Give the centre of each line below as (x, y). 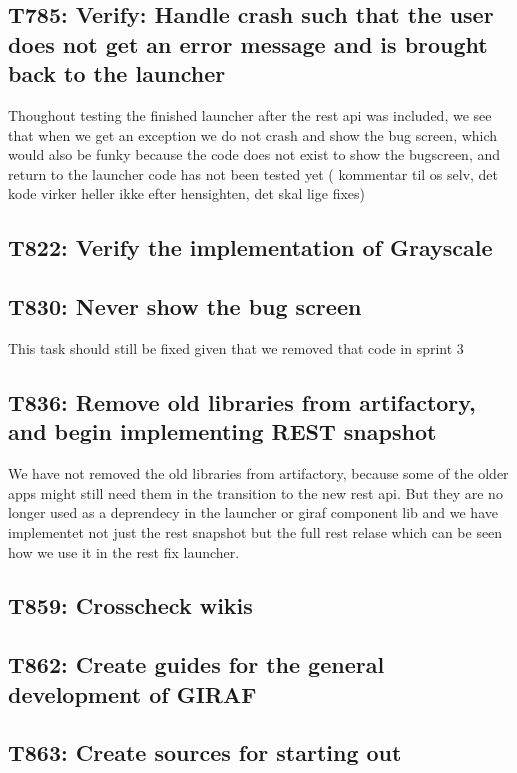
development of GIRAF (132, 693)
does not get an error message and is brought (248, 43)
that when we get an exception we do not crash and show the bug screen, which (253, 134)
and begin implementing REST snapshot (222, 431)
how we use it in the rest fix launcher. (124, 551)
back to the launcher (117, 73)
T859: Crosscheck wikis (130, 605)
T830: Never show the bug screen (185, 306)
